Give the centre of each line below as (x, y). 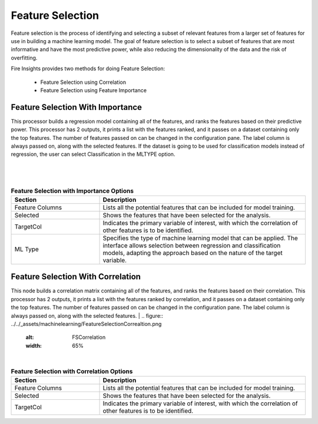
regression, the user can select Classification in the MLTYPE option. (93, 154)
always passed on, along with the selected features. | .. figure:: (87, 315)
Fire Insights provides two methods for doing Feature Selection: (88, 69)
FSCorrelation (89, 337)
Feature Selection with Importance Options (72, 191)
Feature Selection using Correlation (83, 82)
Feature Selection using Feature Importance (94, 90)
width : (34, 345)
